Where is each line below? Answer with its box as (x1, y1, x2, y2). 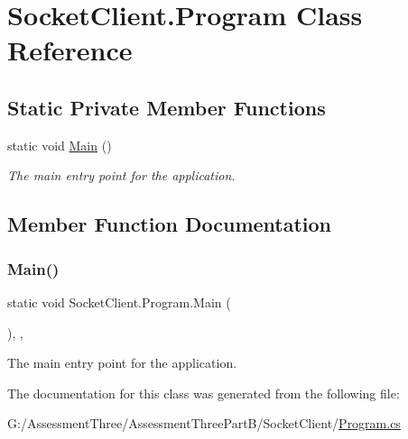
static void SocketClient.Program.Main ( (7, 292, 231, 311)
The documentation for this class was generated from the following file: (7, 383, 400, 402)
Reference (7, 32, 133, 69)
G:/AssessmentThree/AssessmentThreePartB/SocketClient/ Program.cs (7, 414, 401, 433)
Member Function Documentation (7, 210, 332, 238)
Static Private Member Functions (7, 93, 326, 121)
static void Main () (7, 135, 112, 154)
